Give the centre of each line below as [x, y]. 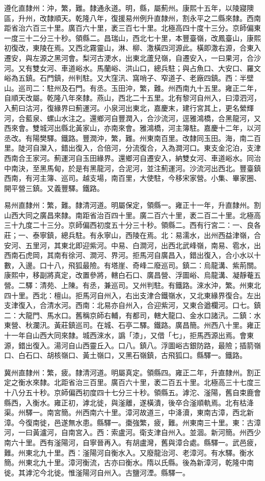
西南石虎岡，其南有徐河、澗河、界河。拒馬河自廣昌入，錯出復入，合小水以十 [132, 255]
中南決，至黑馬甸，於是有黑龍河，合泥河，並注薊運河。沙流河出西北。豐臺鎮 [132, 168]
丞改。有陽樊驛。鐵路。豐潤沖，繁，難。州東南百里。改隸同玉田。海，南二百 [132, 138]
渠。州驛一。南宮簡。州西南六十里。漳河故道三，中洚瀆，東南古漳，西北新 [129, 412]
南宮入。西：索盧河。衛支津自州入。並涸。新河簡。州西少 [164, 432]
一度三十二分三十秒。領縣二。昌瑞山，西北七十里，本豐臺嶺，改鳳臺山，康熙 [132, 38]
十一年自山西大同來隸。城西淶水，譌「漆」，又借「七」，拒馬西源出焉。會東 [129, 335]
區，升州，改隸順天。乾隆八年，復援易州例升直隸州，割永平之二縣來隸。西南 [132, 18]
